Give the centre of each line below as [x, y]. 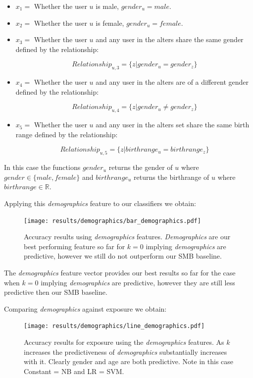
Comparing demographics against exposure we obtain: [85, 308]
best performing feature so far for [75, 246]
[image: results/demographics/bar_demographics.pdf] [112, 221]
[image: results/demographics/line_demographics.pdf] [114, 326]
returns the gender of [141, 167]
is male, [107, 6]
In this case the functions [42, 167]
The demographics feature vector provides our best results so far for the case [120, 272]
